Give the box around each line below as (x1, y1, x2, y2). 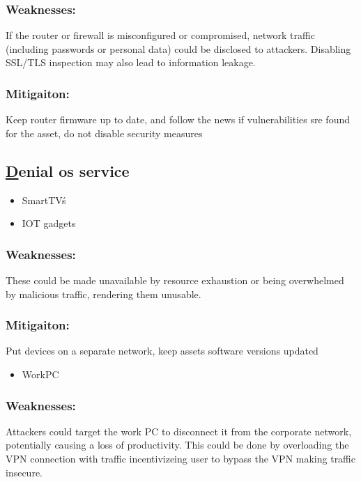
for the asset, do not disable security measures (6, 125, 203, 140)
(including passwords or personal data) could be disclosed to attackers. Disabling (6, 41, 351, 56)
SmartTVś (22, 192, 66, 207)
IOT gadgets (22, 216, 76, 231)
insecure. (6, 465, 43, 479)
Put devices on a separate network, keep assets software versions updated (6, 343, 318, 358)
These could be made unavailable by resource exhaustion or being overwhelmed (6, 273, 344, 288)
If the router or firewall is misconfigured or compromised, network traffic (6, 28, 315, 42)
